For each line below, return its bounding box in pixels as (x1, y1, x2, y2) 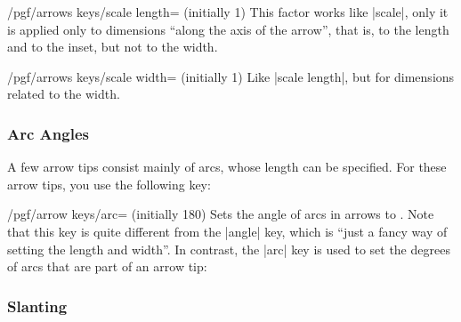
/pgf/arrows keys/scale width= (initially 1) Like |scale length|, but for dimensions (7, 67, 455, 85)
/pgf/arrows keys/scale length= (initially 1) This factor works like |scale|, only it (7, 3, 449, 20)
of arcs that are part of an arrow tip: (7, 257, 207, 276)
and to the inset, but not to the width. (7, 37, 218, 56)
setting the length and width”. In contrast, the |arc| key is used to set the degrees (7, 239, 450, 258)
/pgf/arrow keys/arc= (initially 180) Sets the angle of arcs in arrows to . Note (7, 205, 434, 223)
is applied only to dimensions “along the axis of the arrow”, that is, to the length (7, 20, 449, 38)
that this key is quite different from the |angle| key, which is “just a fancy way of (7, 221, 448, 240)
